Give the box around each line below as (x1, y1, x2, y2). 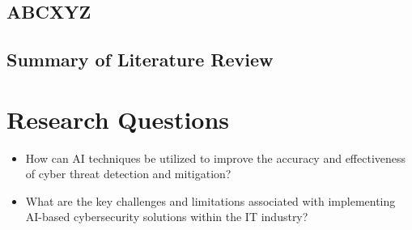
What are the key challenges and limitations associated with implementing (25, 192, 396, 209)
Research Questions (6, 102, 230, 135)
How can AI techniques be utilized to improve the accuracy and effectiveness (25, 149, 406, 166)
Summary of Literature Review (6, 47, 274, 72)
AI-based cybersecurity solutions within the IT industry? (25, 208, 308, 225)
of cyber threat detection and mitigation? (25, 165, 231, 182)
